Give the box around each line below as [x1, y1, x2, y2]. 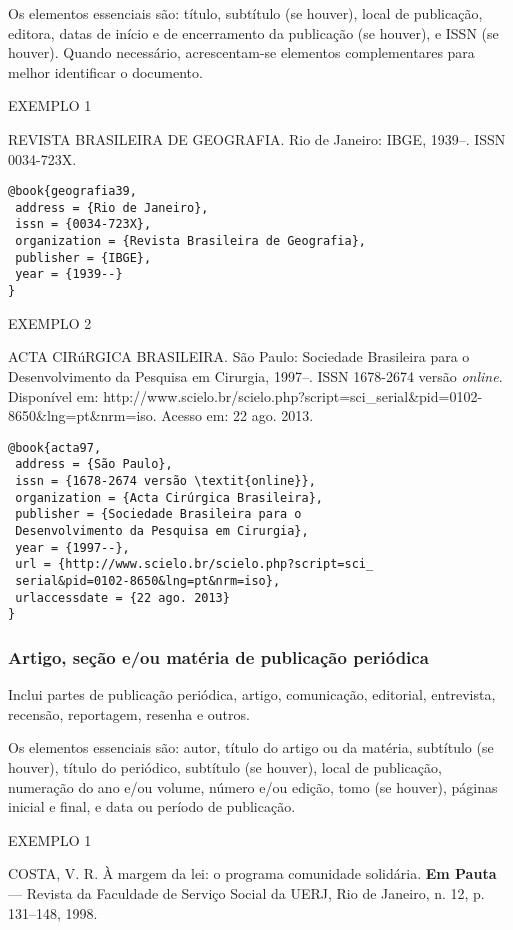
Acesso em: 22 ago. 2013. [161, 405, 314, 426]
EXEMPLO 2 [8, 312, 92, 333]
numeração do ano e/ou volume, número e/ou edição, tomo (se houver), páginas [8, 776, 498, 797]
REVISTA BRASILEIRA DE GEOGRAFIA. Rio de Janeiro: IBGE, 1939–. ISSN [8, 128, 506, 149]
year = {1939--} [15, 267, 123, 282]
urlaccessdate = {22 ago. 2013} [15, 590, 230, 605]
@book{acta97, [8, 440, 102, 455]
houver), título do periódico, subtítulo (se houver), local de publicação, [8, 756, 442, 777]
